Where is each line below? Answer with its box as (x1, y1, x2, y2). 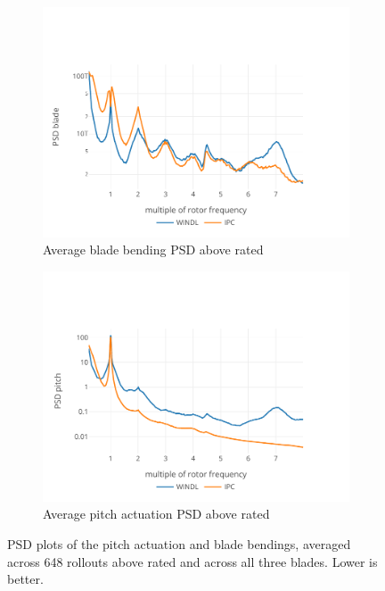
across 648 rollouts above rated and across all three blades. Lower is (7, 552, 378, 570)
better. (7, 570, 44, 588)
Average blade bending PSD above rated (43, 240, 264, 259)
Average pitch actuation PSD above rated (43, 504, 270, 523)
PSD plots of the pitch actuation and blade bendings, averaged (7, 534, 351, 553)
